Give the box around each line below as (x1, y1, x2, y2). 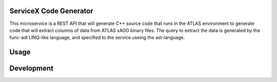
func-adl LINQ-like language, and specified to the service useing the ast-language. (9, 35, 185, 41)
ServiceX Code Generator (9, 7, 93, 15)
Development (9, 64, 54, 73)
